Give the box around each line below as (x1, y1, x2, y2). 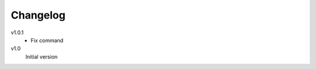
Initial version (25, 53, 58, 60)
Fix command (30, 37, 64, 43)
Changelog (11, 9, 66, 21)
